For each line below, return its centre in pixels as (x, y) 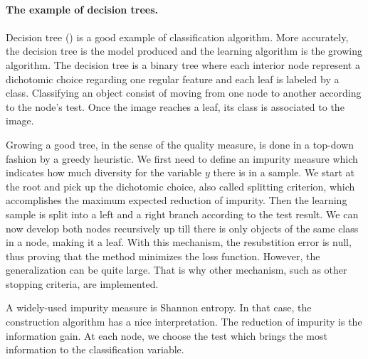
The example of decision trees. (82, 9)
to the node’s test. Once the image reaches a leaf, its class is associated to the (175, 106)
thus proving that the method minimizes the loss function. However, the (163, 256)
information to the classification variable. (95, 349)
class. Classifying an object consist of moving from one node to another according (184, 93)
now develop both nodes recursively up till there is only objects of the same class (182, 228)
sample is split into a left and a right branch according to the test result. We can (182, 214)
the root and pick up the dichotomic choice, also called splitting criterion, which (180, 186)
